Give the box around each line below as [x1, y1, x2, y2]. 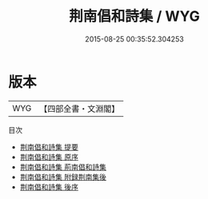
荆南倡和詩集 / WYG [69, 7, 200, 26]
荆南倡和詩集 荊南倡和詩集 [19, 161, 106, 172]
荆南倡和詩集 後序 [19, 181, 78, 192]
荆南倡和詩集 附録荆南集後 [19, 172, 106, 181]
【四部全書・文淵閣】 [39, 103, 120, 114]
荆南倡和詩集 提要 [19, 141, 78, 152]
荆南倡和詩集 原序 [19, 152, 78, 161]
